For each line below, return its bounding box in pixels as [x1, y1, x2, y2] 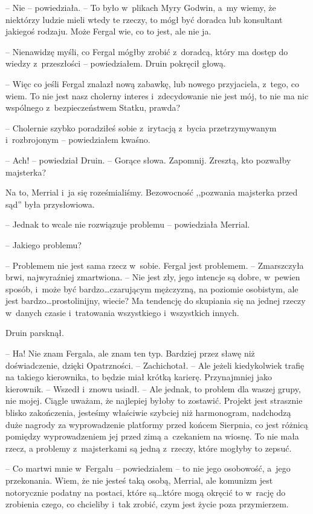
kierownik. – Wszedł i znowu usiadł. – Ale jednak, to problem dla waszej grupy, [5, 382, 301, 395]
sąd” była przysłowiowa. [5, 197, 95, 210]
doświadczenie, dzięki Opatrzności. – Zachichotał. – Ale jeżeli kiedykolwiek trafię [5, 358, 305, 371]
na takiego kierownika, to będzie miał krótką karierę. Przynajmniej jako [5, 371, 273, 383]
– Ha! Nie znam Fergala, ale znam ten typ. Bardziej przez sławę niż [5, 347, 255, 360]
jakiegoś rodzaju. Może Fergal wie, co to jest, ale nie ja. [5, 25, 211, 38]
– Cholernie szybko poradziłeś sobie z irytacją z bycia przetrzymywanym [5, 121, 277, 134]
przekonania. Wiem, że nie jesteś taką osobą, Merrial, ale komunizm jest [5, 474, 273, 486]
